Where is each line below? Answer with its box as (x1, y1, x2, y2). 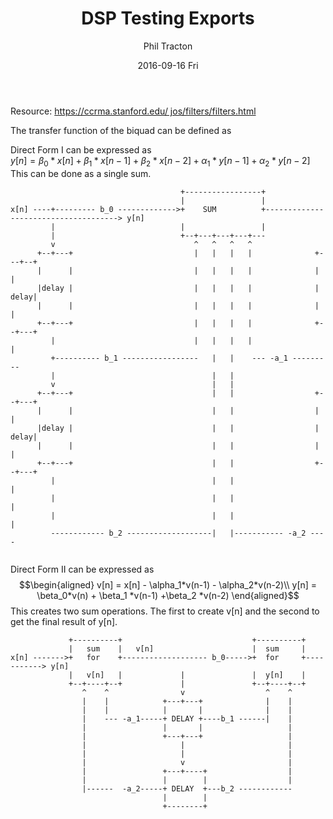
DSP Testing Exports (81, 7, 255, 30)
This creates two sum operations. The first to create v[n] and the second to (10, 605, 320, 617)
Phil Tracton (143, 40, 193, 52)
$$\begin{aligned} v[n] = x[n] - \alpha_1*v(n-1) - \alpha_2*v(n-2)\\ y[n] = (18, 578, 318, 591)
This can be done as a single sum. (10, 167, 152, 179)
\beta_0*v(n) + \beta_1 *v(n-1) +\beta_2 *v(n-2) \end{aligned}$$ (36, 589, 300, 601)
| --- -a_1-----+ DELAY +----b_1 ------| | (81, 713, 293, 724)
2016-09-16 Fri (137, 59, 199, 71)
